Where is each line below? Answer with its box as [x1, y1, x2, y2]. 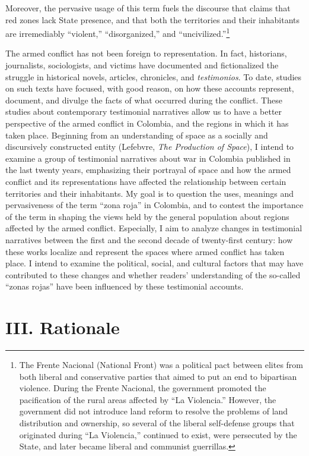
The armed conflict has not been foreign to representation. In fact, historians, [5, 47, 287, 59]
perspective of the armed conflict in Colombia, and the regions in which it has [5, 117, 289, 129]
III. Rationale [5, 315, 120, 339]
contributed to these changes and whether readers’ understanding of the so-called [5, 268, 301, 281]
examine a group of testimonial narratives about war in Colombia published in [5, 152, 291, 164]
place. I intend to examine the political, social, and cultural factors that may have [5, 257, 304, 269]
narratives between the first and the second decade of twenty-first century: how [5, 233, 293, 246]
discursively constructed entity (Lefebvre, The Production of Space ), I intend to [5, 140, 294, 153]
